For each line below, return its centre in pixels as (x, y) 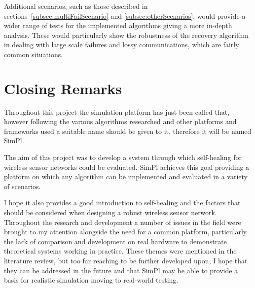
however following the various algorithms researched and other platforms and (120, 121)
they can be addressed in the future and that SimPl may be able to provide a (121, 270)
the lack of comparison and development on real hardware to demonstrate (115, 241)
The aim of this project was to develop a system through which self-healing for (123, 157)
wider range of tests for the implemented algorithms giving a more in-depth (118, 25)
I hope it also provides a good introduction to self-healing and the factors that (122, 203)
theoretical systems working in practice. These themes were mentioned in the (120, 251)
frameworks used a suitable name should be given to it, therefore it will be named (128, 131)
